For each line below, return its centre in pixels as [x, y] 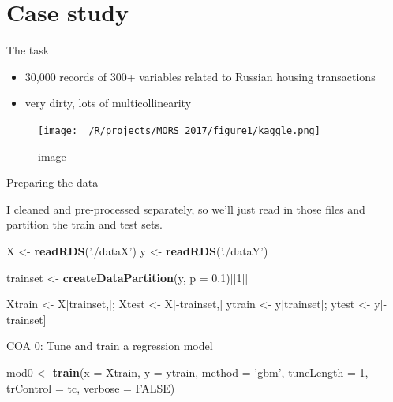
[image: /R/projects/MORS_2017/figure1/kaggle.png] [179, 130]
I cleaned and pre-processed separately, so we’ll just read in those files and [186, 208]
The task [28, 50]
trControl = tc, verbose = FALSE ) [91, 387]
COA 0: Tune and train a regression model [110, 346]
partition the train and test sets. [84, 224]
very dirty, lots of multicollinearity [108, 103]
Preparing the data [52, 182]
